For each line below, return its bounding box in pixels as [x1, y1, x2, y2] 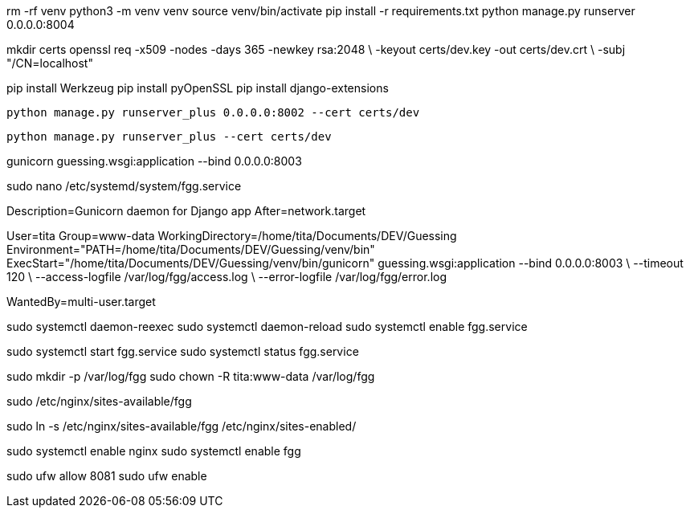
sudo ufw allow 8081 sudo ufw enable [6, 469, 207, 483]
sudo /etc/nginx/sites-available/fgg [6, 394, 192, 408]
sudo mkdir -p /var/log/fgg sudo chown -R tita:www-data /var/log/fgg [6, 369, 375, 383]
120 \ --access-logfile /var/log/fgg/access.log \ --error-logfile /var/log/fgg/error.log [6, 270, 447, 284]
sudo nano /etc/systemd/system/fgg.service [6, 179, 242, 193]
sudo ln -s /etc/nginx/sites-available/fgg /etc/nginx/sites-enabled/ [6, 419, 357, 433]
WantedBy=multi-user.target [6, 295, 156, 308]
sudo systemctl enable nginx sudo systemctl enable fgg [6, 444, 301, 458]
